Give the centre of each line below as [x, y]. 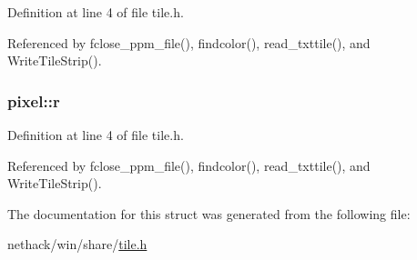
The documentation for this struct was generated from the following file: [209, 213]
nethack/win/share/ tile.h [77, 244]
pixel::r [34, 100]
